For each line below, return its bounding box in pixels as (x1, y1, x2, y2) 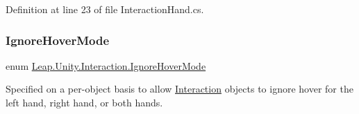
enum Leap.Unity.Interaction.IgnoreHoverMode (6, 58, 206, 73)
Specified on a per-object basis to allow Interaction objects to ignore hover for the (6, 82, 353, 96)
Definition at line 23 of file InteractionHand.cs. (6, 2, 204, 16)
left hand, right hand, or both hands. (6, 95, 163, 109)
